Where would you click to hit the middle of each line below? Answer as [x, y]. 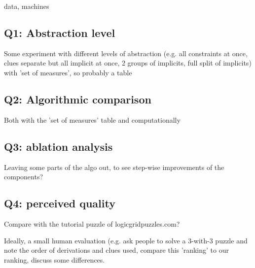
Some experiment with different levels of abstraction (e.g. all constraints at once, [126, 53]
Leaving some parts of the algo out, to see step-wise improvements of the [114, 167]
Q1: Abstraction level [60, 32]
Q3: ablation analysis [58, 146]
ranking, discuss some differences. [55, 259]
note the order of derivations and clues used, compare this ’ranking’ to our [116, 250]
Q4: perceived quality [60, 203]
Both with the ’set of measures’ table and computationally [92, 119]
